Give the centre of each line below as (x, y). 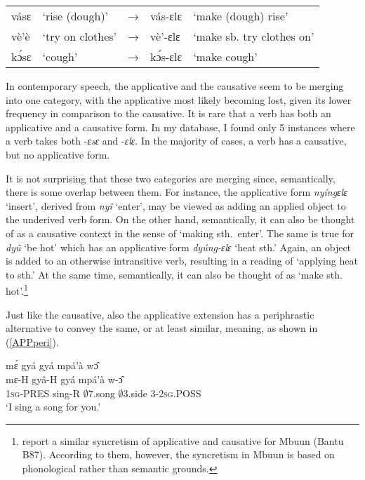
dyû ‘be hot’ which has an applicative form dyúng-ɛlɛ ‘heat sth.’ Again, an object (179, 247)
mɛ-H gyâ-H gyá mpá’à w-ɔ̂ (64, 379)
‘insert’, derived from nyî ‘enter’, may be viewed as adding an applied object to (176, 205)
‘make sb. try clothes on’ (254, 36)
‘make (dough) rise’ (241, 16)
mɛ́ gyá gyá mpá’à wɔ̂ (52, 365)
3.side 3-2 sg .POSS (162, 393)
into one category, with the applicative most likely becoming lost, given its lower (179, 99)
